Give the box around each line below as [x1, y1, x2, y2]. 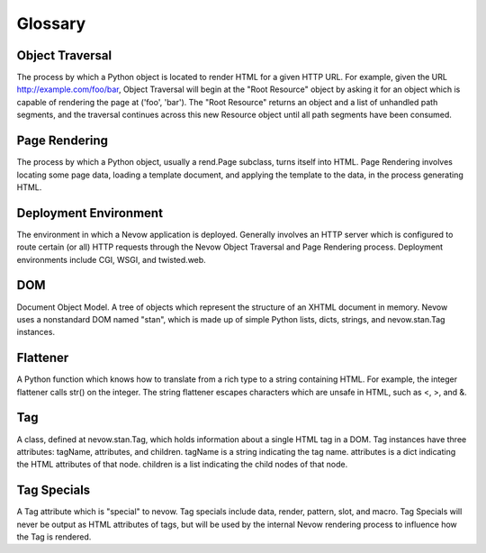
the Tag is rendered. [16, 531, 92, 542]
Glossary [16, 14, 86, 33]
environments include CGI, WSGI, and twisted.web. [16, 254, 206, 265]
